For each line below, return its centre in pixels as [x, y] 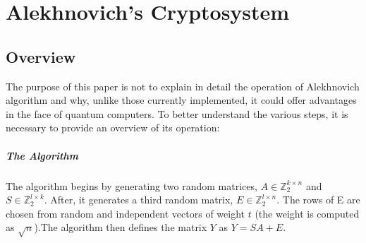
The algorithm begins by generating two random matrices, [132, 185]
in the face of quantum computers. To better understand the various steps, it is [177, 113]
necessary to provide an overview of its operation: [113, 128]
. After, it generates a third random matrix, [139, 200]
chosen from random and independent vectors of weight [125, 213]
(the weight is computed [307, 213]
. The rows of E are [318, 200]
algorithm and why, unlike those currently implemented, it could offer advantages [181, 100]
